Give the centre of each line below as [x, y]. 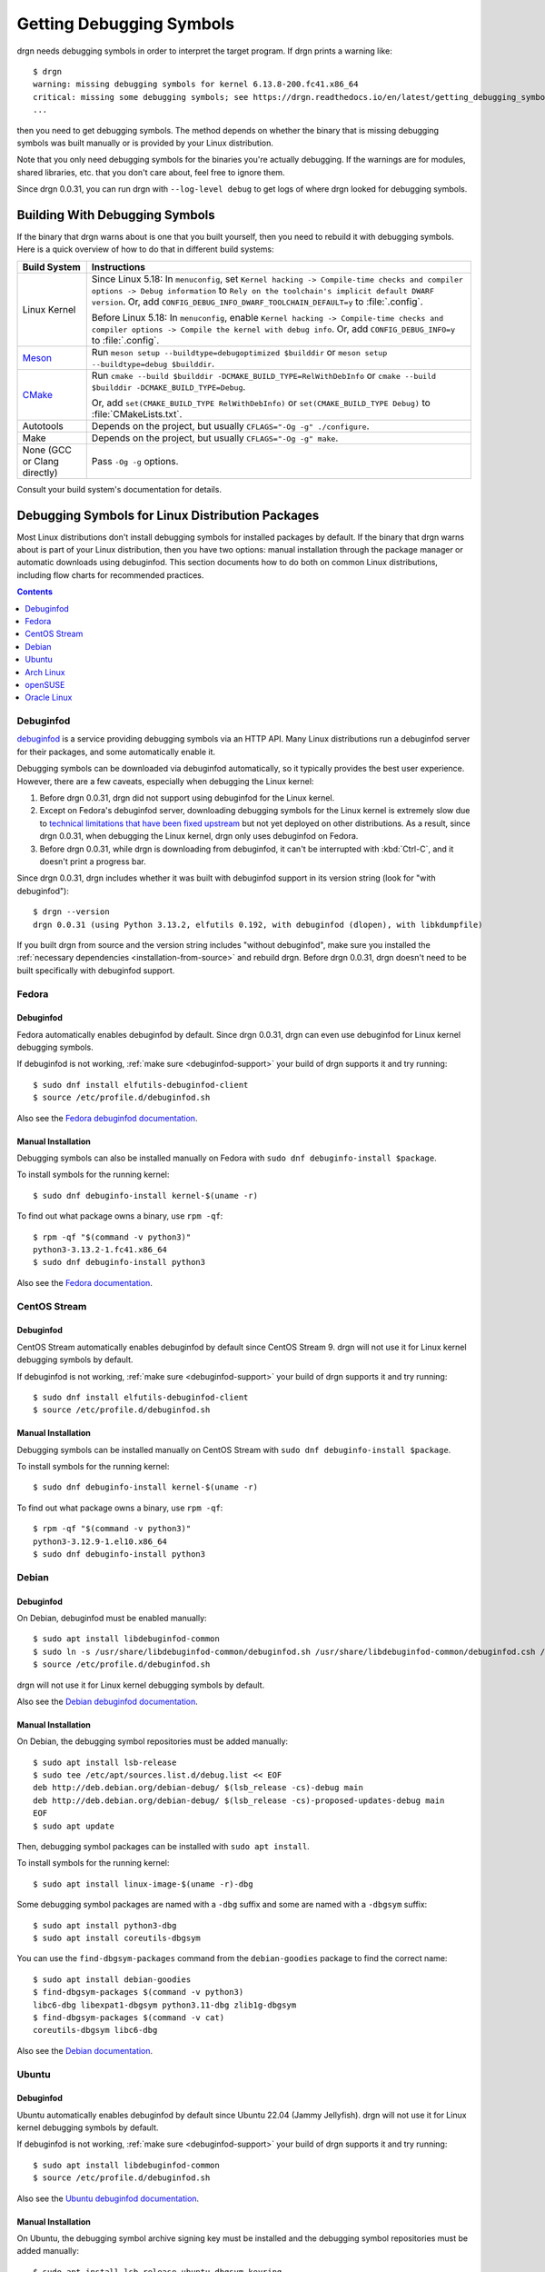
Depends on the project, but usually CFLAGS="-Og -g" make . [215, 438]
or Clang [40, 461]
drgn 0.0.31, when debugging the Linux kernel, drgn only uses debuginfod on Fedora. [199, 836]
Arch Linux [45, 672]
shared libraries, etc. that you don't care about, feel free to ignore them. [151, 172]
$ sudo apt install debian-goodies [112, 1979]
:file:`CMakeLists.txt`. [137, 414]
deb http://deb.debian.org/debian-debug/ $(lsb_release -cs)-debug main [198, 1788]
